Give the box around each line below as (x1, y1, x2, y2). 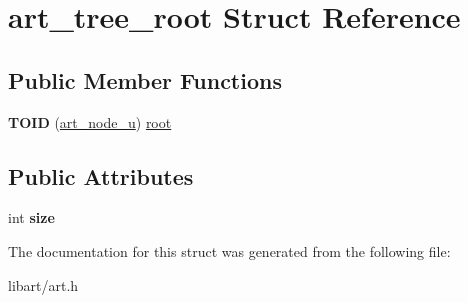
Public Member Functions (8, 64, 282, 95)
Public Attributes (8, 160, 194, 191)
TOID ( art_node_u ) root (8, 111, 172, 132)
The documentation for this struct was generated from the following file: (8, 240, 451, 261)
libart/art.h (8, 274, 79, 295)
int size (8, 207, 55, 228)
